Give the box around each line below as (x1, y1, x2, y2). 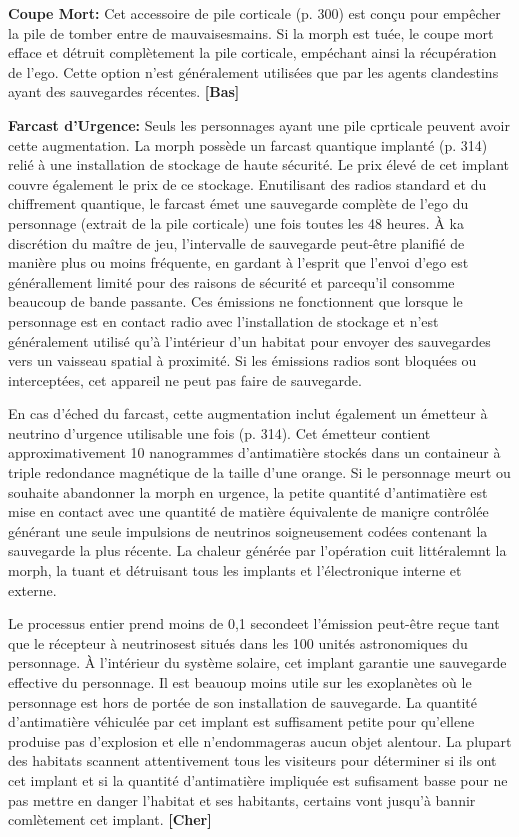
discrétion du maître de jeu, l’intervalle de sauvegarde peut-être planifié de (8, 232, 465, 253)
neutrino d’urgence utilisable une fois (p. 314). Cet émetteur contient (8, 422, 431, 443)
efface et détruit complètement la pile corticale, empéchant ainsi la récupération (8, 42, 497, 63)
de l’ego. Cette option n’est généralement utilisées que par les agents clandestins (8, 61, 499, 82)
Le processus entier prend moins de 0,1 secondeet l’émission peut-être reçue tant (8, 613, 500, 634)
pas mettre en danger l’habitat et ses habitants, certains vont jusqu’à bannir (8, 789, 476, 810)
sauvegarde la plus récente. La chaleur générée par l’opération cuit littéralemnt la (8, 540, 507, 561)
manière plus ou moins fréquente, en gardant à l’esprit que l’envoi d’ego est (8, 252, 469, 273)
